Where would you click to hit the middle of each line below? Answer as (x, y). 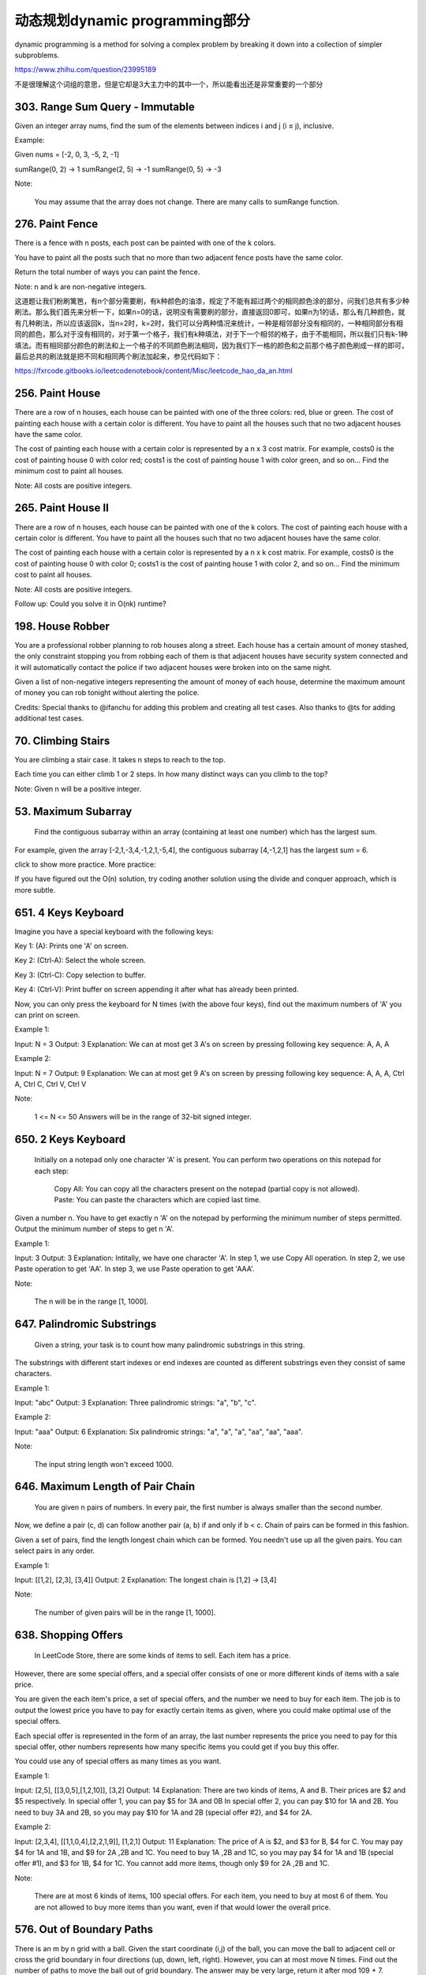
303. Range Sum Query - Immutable (105, 107)
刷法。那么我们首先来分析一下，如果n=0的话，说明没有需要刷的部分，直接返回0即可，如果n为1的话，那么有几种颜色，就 (210, 312)
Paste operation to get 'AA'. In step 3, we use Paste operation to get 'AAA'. (135, 1269)
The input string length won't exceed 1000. (104, 1464)
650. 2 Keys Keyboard (70, 1139)
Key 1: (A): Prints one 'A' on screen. (72, 946)
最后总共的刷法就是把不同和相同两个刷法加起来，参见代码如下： (118, 356)
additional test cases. (49, 718)
